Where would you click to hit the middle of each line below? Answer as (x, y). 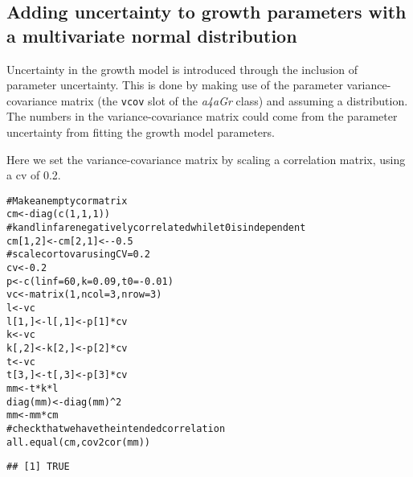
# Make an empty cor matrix (67, 201)
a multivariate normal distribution (152, 35)
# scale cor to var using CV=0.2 (79, 255)
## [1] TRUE (38, 467)
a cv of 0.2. (34, 175)
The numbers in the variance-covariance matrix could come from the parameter (202, 116)
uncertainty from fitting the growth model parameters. (141, 132)
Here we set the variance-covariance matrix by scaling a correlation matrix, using (206, 159)
